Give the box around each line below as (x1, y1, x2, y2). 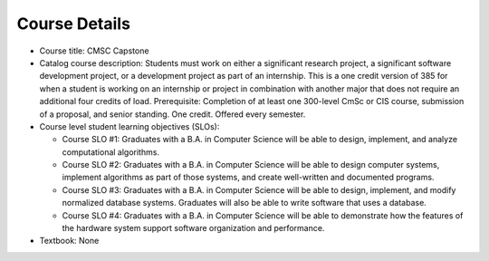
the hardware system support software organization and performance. (62, 223, 325, 234)
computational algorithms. (62, 146, 160, 158)
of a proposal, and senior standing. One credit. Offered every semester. (39, 109, 306, 120)
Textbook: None (39, 236, 100, 246)
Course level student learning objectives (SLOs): (39, 121, 220, 131)
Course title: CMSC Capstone (39, 45, 149, 56)
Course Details (16, 14, 131, 34)
